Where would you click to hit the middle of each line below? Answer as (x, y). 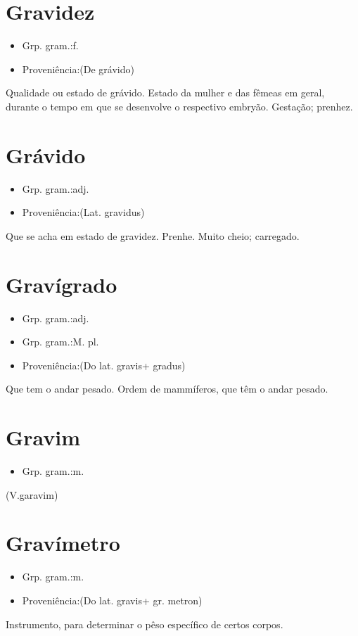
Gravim (43, 437)
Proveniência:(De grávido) (78, 69)
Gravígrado (62, 284)
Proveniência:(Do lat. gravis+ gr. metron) (112, 600)
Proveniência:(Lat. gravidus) (83, 212)
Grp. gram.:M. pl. (60, 342)
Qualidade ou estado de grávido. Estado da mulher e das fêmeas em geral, (165, 93)
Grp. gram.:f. (50, 45)
